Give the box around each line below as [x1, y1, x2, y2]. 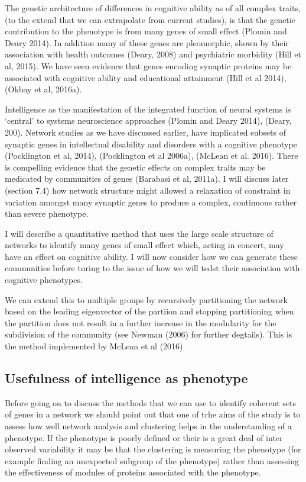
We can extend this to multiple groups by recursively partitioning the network [5, 293, 288, 306]
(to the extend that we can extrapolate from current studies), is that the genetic [5, 13, 295, 25]
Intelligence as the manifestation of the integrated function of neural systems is [5, 102, 291, 115]
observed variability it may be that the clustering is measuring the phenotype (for [5, 443, 301, 455]
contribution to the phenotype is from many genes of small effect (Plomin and [5, 25, 287, 37]
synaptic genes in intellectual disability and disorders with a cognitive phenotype [5, 137, 297, 150]
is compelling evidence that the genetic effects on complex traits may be [5, 160, 266, 173]
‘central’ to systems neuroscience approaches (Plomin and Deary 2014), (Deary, [5, 114, 292, 127]
